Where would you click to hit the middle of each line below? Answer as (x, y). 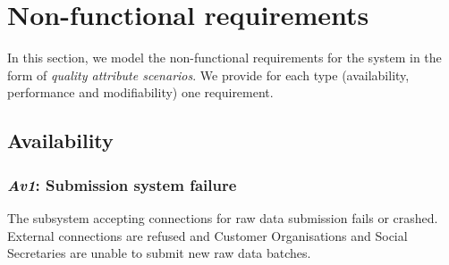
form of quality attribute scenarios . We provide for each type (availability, (208, 75)
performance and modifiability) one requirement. (140, 92)
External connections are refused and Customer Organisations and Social (208, 235)
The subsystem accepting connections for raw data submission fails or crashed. (223, 217)
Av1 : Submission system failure (122, 184)
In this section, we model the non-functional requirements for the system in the (224, 58)
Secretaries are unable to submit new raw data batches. (159, 253)
